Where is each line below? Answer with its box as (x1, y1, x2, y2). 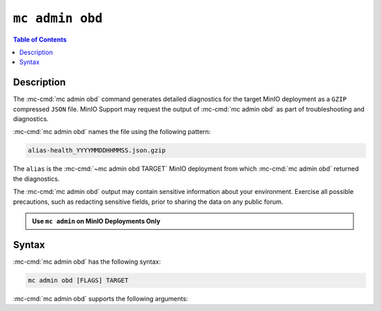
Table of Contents (13, 35, 67, 44)
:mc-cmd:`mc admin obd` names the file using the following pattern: (13, 128, 211, 136)
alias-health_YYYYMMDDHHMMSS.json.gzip (28, 147, 166, 154)
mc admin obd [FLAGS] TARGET (28, 276, 129, 284)
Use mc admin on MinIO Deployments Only (32, 217, 161, 225)
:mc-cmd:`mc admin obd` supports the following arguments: (13, 294, 188, 303)
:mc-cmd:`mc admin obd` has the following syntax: (13, 257, 162, 266)
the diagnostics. (13, 174, 60, 183)
